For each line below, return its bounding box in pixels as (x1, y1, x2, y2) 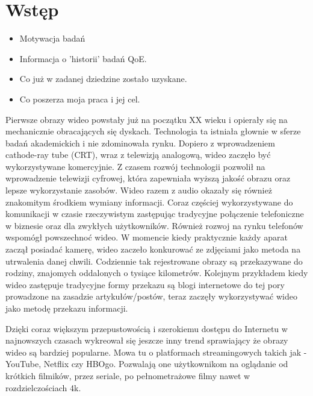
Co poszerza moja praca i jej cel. (19, 92, 140, 105)
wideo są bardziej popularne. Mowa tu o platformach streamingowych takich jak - (5, 345, 307, 358)
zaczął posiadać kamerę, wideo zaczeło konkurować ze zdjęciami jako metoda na (5, 243, 301, 256)
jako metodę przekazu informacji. (5, 302, 128, 314)
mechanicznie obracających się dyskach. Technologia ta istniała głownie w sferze (5, 125, 301, 137)
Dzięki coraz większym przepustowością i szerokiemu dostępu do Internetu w (5, 322, 288, 335)
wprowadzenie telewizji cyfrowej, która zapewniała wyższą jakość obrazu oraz (5, 172, 291, 184)
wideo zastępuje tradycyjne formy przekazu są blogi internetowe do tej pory (5, 278, 285, 291)
